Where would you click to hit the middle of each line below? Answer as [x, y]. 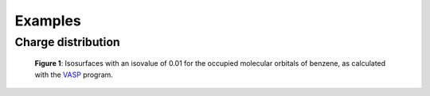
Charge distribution [68, 42]
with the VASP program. [74, 75]
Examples [48, 21]
